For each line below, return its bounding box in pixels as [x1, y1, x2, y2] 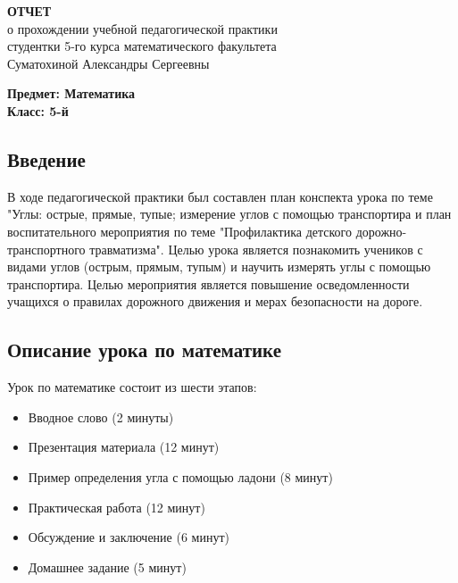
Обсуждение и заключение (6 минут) [28, 528, 229, 546]
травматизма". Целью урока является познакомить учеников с [89, 239, 423, 258]
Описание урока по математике [7, 336, 282, 363]
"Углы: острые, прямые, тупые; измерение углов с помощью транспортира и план [7, 204, 452, 223]
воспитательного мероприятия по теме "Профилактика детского [7, 221, 353, 240]
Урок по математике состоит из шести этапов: [7, 378, 257, 396]
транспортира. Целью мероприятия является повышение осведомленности [7, 274, 410, 293]
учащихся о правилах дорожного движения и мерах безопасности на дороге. [7, 292, 423, 311]
